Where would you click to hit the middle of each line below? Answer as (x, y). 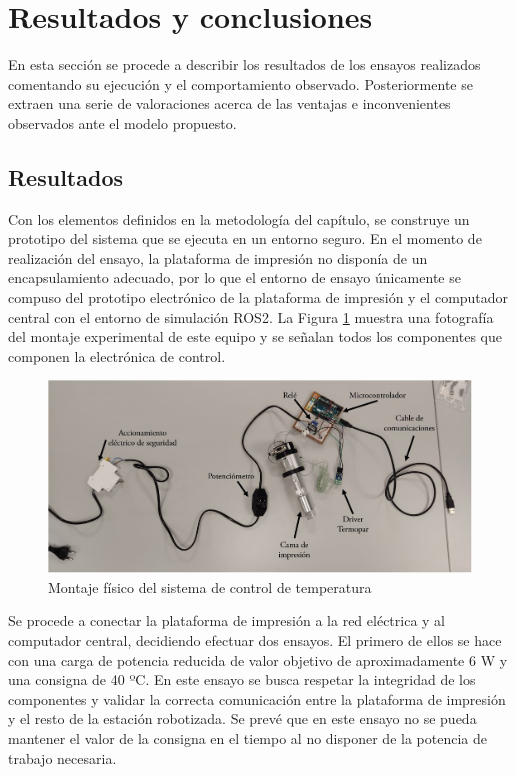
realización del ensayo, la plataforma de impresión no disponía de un (218, 257)
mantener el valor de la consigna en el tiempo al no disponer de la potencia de (247, 737)
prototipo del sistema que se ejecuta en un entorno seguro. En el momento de (245, 238)
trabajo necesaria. (62, 757)
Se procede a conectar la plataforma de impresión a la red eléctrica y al (226, 620)
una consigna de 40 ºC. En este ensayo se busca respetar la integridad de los (242, 679)
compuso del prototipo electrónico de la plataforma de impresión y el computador (258, 297)
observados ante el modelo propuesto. (122, 122)
